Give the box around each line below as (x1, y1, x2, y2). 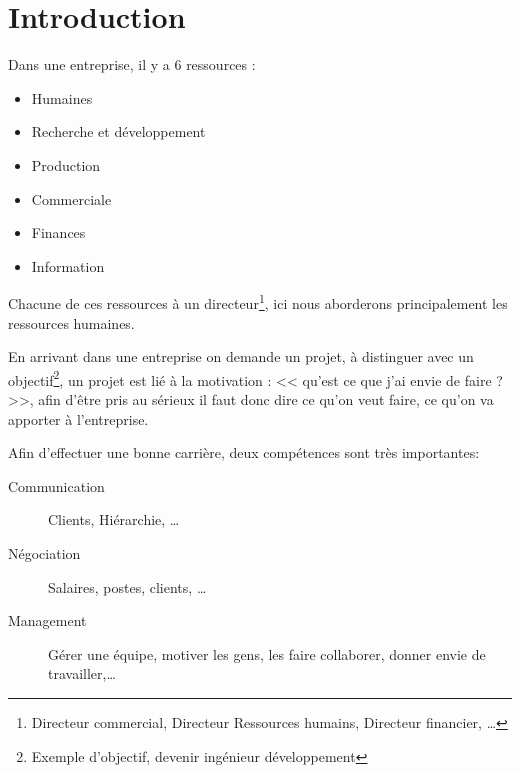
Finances (31, 222, 86, 243)
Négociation (8, 542, 81, 563)
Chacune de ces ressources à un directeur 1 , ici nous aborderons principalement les (8, 290, 508, 313)
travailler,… (48, 663, 116, 684)
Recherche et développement (31, 121, 206, 142)
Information (31, 255, 105, 276)
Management (8, 610, 87, 631)
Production (31, 154, 101, 175)
